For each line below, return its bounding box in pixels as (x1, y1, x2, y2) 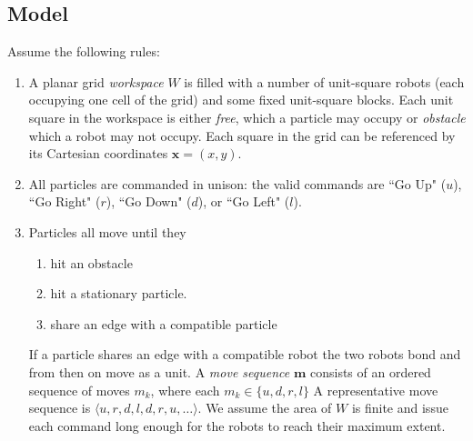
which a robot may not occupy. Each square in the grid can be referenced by (28, 125, 456, 145)
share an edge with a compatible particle (50, 314, 277, 333)
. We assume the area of (197, 398, 332, 417)
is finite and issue (351, 398, 448, 417)
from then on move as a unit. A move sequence (28, 362, 290, 381)
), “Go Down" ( (106, 192, 192, 211)
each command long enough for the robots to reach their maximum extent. (28, 416, 446, 435)
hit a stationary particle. (50, 284, 187, 303)
